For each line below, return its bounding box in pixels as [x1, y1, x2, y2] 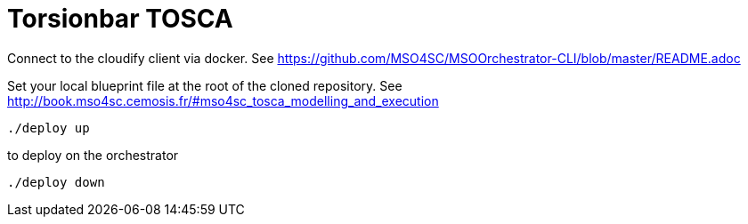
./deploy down [7, 174, 105, 189]
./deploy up [7, 120, 90, 135]
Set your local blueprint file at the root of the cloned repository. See [7, 77, 402, 93]
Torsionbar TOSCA [7, 4, 233, 34]
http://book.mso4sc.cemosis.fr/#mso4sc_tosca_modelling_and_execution [7, 92, 439, 108]
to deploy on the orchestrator [7, 147, 179, 163]
